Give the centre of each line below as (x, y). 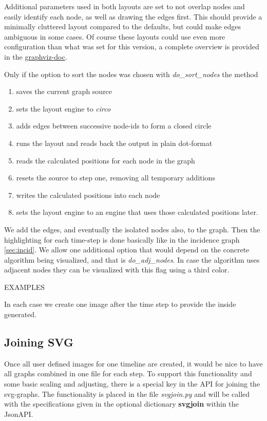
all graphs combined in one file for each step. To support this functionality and (128, 373)
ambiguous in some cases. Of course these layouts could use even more (115, 36)
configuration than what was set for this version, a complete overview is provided (132, 47)
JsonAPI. (19, 414)
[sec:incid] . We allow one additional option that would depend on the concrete (127, 250)
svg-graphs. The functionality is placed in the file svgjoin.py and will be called (127, 393)
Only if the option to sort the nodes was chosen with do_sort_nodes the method (131, 74)
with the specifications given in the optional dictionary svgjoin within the (121, 404)
